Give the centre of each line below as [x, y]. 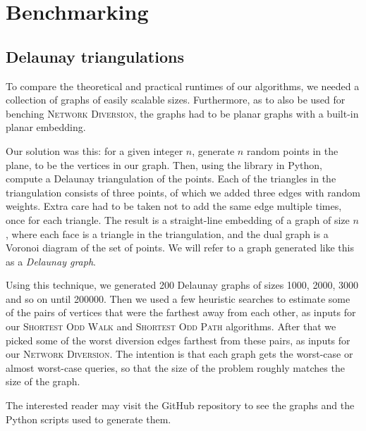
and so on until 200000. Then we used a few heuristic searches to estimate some [178, 298]
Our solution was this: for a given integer [94, 150]
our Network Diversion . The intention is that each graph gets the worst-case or [179, 354]
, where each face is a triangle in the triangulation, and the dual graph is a [167, 233]
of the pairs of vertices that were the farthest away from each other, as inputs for [181, 312]
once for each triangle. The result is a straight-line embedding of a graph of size [178, 219]
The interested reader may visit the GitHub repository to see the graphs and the [180, 405]
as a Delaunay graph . [51, 261]
